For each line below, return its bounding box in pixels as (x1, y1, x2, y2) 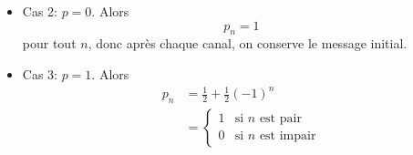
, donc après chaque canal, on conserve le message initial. (88, 34, 408, 53)
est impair (259, 129, 316, 143)
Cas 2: (22, 2, 57, 20)
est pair (259, 112, 302, 126)
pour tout (22, 34, 77, 53)
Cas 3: (22, 64, 57, 83)
